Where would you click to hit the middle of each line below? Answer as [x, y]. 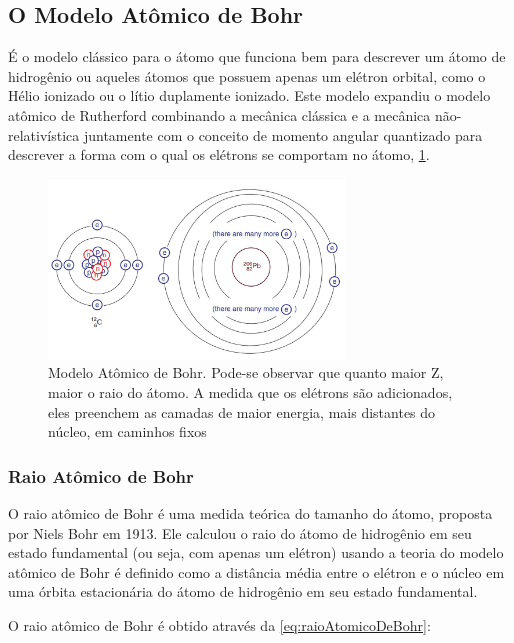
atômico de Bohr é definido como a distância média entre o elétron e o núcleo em [256, 571]
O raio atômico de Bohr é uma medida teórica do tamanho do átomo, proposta [250, 512]
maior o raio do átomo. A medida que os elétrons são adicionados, [250, 391]
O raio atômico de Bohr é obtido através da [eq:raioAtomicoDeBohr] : [219, 624]
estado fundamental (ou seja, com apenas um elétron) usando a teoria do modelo [256, 552]
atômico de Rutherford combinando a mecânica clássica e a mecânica [219, 114]
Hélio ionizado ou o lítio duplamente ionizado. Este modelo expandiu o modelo [249, 95]
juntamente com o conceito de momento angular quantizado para [283, 134]
